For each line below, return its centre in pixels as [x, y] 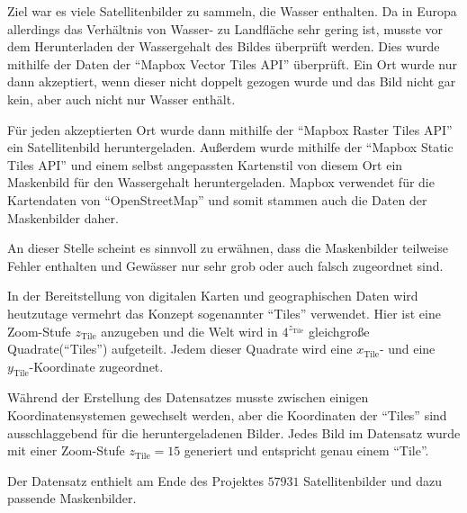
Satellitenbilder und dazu [373, 480]
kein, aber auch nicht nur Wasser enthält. [121, 99]
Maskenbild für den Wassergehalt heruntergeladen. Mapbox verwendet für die [221, 182]
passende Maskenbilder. [72, 498]
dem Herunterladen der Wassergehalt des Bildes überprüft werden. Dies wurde [224, 46]
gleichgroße [339, 331]
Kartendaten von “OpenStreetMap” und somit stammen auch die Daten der [217, 199]
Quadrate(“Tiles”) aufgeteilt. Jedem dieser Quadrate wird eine [180, 349]
